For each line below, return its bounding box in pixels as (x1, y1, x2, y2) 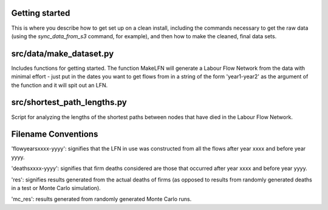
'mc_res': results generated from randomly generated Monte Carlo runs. (11, 195, 192, 203)
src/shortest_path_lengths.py (11, 97, 127, 107)
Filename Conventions (11, 129, 98, 140)
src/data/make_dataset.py (11, 49, 114, 59)
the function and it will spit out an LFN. (11, 81, 108, 89)
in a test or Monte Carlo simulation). (11, 184, 101, 191)
